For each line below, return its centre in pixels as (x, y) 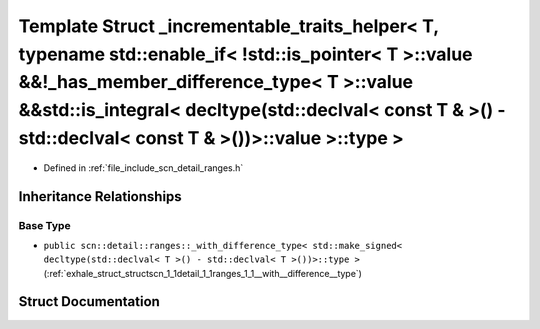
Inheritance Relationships (100, 196)
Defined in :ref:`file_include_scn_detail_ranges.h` (143, 167)
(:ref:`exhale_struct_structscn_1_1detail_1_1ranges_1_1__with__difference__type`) (202, 273)
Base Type (44, 225)
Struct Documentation (89, 301)
